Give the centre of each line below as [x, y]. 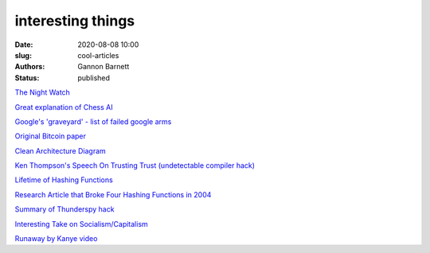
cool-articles [98, 55]
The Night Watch [43, 92]
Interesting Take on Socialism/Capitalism [82, 224]
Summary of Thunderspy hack [64, 209]
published [94, 78]
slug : [23, 55]
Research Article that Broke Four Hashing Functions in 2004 [113, 194]
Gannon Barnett [104, 67]
